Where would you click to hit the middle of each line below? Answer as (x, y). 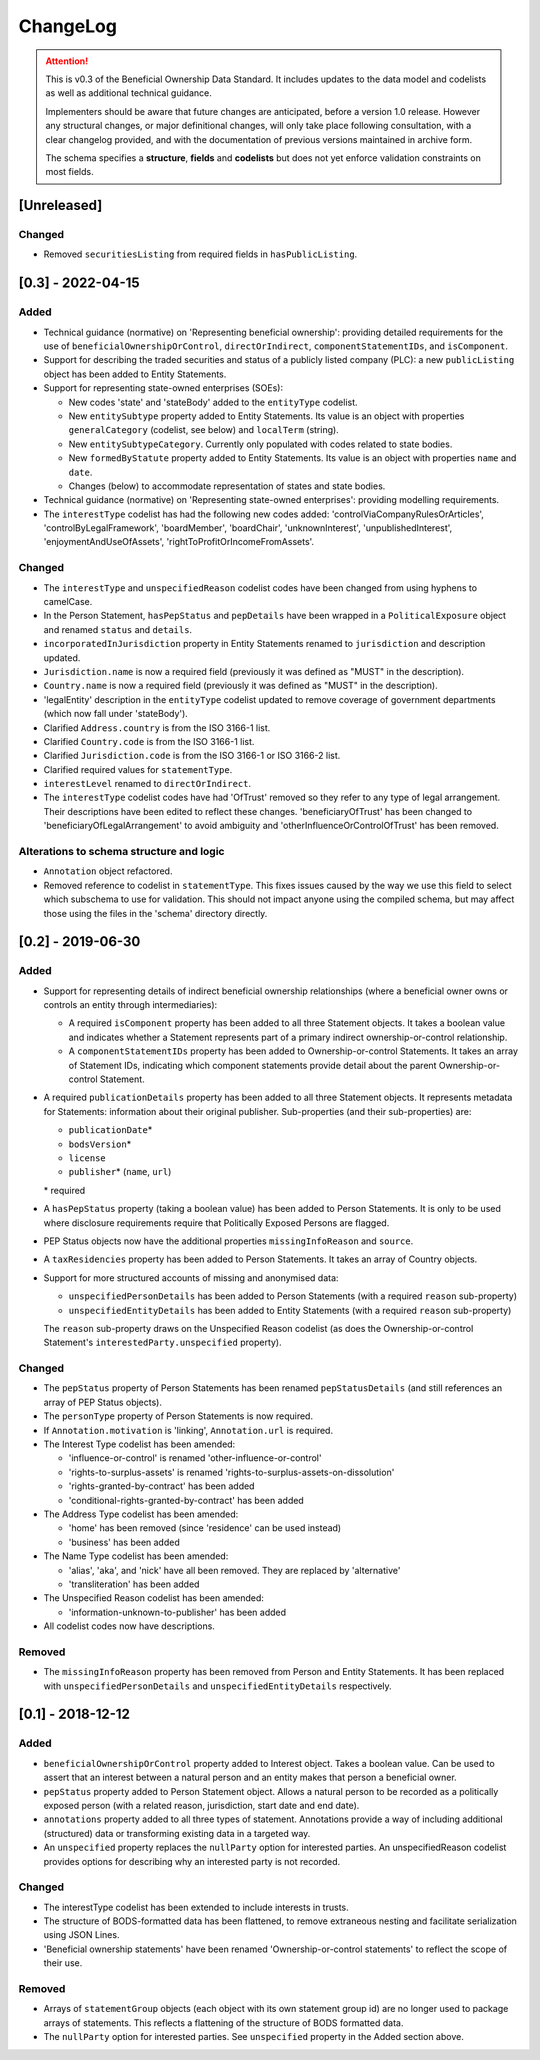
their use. (63, 1963)
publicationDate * (110, 1130)
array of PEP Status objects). (102, 1402)
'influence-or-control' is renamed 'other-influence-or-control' (195, 1458)
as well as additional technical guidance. (128, 93)
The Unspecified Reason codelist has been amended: (154, 1598)
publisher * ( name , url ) (120, 1172)
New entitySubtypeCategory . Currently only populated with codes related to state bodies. (260, 444)
